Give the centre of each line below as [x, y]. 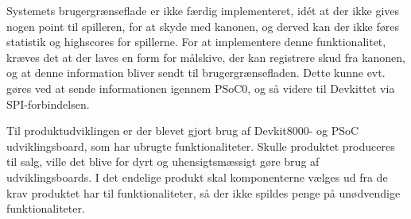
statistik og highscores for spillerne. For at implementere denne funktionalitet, [196, 42]
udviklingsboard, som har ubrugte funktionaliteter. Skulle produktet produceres [201, 146]
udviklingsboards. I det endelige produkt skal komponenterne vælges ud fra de [197, 177]
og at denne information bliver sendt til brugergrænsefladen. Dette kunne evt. [196, 73]
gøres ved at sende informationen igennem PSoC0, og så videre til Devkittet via [201, 88]
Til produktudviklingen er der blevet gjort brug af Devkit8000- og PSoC [183, 131]
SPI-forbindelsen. [48, 104]
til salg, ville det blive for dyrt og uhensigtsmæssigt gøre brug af [163, 161]
